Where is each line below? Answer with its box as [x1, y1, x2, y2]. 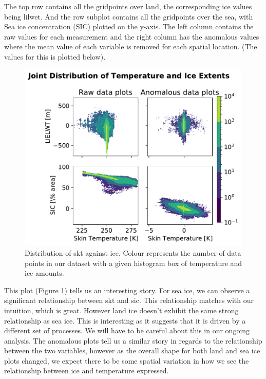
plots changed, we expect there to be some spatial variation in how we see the [4, 355, 249, 366]
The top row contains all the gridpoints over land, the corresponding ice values [4, 1, 252, 11]
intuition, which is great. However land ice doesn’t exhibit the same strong [4, 305, 239, 315]
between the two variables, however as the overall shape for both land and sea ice [4, 345, 260, 356]
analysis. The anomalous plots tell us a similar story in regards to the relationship [4, 335, 262, 346]
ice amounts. [25, 268, 64, 278]
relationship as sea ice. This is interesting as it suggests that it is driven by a [4, 315, 246, 326]
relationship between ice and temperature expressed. [4, 365, 169, 376]
